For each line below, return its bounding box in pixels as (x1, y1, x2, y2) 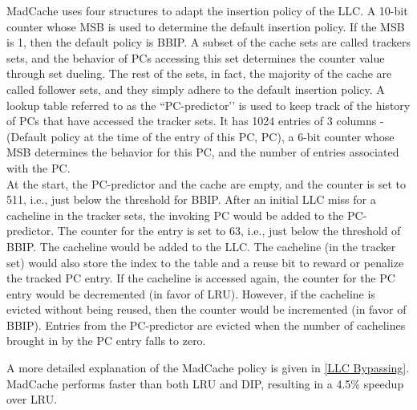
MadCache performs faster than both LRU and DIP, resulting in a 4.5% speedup (6, 375, 404, 392)
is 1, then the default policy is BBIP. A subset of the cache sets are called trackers (6, 34, 411, 51)
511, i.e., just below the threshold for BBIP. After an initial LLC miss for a (6, 191, 376, 208)
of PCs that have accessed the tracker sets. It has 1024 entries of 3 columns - (6, 112, 384, 129)
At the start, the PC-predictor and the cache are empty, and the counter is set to (6, 175, 406, 192)
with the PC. (6, 159, 71, 176)
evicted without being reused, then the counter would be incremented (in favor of (6, 301, 407, 318)
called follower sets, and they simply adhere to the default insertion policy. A (6, 80, 385, 97)
